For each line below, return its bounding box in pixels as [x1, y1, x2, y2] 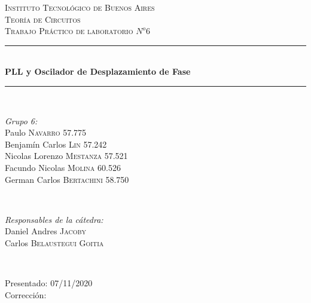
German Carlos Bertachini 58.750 [5, 173, 129, 185]
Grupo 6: [5, 114, 38, 127]
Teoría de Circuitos [5, 13, 81, 25]
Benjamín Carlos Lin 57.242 [5, 137, 107, 150]
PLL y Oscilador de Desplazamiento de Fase [5, 65, 191, 78]
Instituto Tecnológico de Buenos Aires [5, 1, 155, 13]
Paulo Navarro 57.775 [5, 126, 87, 139]
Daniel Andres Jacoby [5, 225, 87, 237]
